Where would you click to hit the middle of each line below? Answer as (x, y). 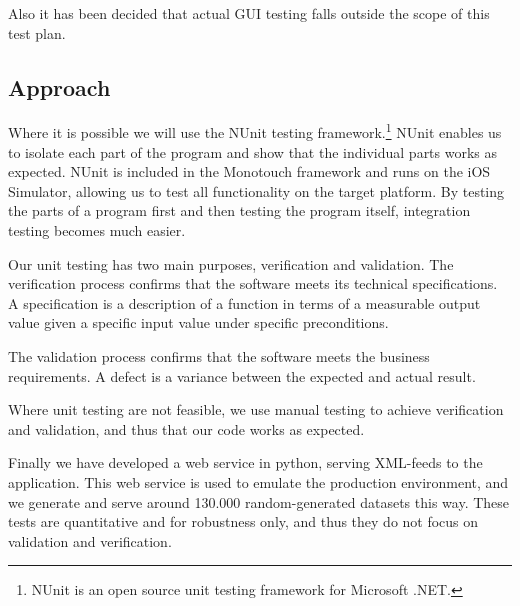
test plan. (37, 32)
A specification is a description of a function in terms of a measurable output (244, 302)
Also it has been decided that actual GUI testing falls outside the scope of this (249, 13)
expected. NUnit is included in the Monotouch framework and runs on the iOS (249, 171)
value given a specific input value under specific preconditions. (198, 322)
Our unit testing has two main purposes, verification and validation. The (231, 263)
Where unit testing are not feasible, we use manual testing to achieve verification (256, 409)
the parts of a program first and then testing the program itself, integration (239, 210)
